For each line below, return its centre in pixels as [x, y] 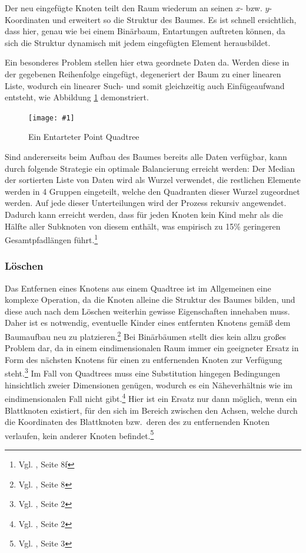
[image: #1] [51, 118]
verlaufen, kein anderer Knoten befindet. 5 [79, 434]
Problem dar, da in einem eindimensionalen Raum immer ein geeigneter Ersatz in [152, 348]
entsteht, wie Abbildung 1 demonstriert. [77, 97]
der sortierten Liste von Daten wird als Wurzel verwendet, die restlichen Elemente [153, 180]
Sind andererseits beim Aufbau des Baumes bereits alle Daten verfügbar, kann [146, 156]
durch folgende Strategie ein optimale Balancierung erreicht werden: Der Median [150, 168]
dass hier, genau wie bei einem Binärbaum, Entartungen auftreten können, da [145, 31]
